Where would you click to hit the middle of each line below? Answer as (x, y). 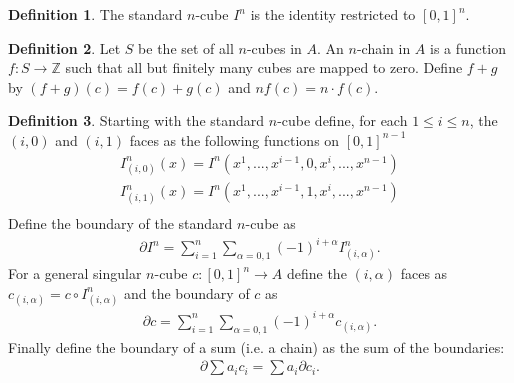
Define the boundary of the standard (120, 223)
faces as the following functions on (234, 139)
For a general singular (75, 273)
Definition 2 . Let (64, 47)
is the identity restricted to (333, 14)
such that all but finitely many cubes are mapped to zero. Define (264, 67)
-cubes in (274, 47)
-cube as (270, 223)
